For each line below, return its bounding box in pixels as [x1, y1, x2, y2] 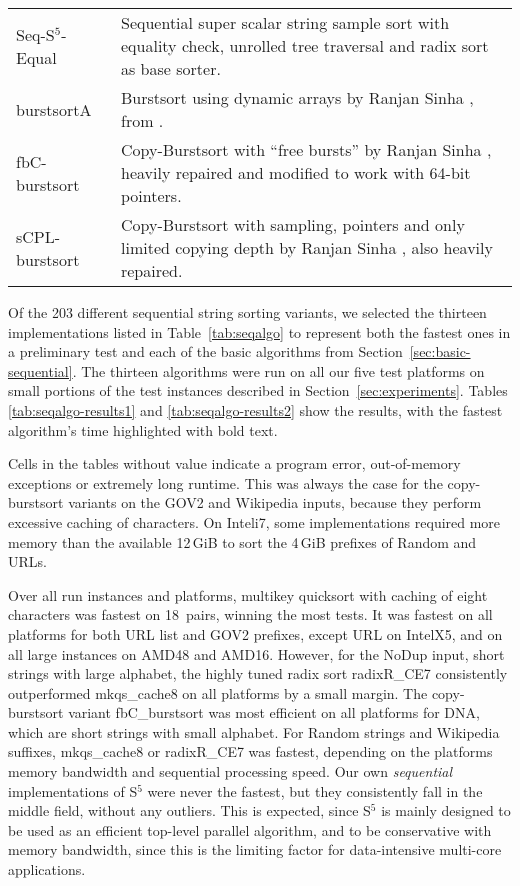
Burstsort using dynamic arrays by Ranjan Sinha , [120, 86, 474, 109]
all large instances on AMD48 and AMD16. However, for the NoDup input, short [8, 643, 505, 664]
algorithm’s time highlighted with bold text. [8, 419, 278, 440]
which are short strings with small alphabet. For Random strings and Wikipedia [8, 721, 500, 742]
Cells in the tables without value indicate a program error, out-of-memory [8, 453, 461, 474]
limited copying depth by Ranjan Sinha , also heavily [120, 236, 493, 259]
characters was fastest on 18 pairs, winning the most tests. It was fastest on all [8, 604, 493, 625]
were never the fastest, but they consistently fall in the [147, 780, 483, 801]
